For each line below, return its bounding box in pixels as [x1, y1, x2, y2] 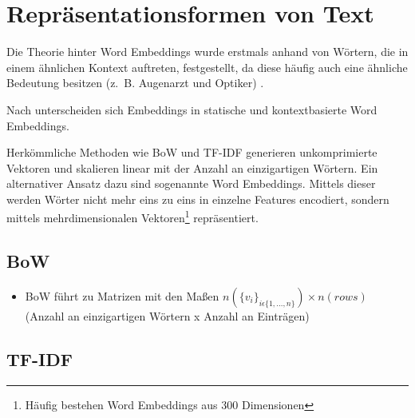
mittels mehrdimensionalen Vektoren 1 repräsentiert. [6, 207, 259, 226]
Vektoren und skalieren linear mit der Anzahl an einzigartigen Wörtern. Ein [6, 159, 378, 176]
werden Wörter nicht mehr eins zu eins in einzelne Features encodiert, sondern [6, 190, 389, 207]
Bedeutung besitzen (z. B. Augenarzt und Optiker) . [6, 74, 264, 91]
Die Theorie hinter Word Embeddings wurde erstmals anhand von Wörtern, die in [6, 43, 409, 60]
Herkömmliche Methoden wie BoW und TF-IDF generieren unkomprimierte [6, 144, 377, 161]
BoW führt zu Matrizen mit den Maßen [25, 287, 219, 304]
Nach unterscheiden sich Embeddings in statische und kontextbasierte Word [6, 101, 377, 117]
